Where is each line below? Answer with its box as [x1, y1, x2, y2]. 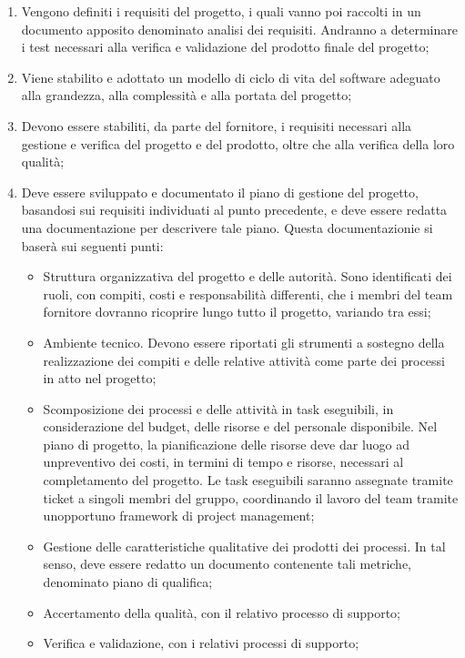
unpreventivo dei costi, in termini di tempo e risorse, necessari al [43, 452, 404, 471]
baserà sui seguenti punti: [21, 236, 164, 255]
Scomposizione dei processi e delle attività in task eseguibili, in [43, 399, 394, 418]
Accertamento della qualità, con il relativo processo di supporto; [43, 602, 400, 622]
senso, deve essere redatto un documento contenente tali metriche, [43, 554, 412, 573]
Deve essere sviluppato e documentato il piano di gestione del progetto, [21, 182, 419, 201]
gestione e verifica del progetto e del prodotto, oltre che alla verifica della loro [21, 134, 455, 153]
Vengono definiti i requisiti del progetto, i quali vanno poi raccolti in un [21, 2, 421, 20]
